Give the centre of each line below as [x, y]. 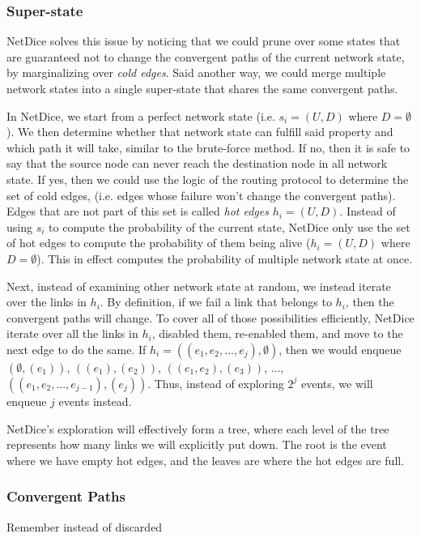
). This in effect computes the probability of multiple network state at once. [225, 258]
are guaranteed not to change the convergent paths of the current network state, [206, 56]
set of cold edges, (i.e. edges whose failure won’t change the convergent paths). [201, 195]
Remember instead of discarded [85, 526]
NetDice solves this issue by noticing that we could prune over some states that [204, 41]
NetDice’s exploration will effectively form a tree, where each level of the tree [198, 428]
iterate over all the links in [72, 333]
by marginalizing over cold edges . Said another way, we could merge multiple [196, 73]
